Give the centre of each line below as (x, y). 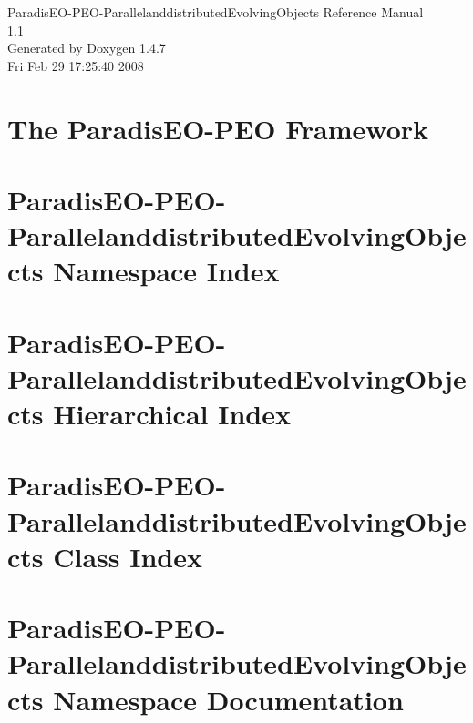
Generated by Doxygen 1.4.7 (87, 48)
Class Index (128, 556)
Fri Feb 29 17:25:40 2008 (76, 65)
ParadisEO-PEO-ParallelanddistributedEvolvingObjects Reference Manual (216, 12)
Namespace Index (166, 271)
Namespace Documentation (228, 699)
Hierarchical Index (172, 414)
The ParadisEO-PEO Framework (218, 128)
